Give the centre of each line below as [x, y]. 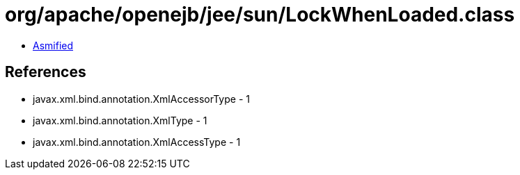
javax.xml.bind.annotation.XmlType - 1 [120, 120]
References [46, 72]
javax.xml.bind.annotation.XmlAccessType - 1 [137, 142]
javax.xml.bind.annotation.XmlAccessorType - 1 [141, 99]
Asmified [53, 45]
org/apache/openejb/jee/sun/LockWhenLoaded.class [260, 15]
